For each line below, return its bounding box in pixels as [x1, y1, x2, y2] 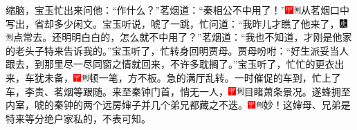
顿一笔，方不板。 [89, 70, 167, 84]
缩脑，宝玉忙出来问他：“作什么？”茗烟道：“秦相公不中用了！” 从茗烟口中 [6, 3, 350, 17]
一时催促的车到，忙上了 [234, 70, 341, 84]
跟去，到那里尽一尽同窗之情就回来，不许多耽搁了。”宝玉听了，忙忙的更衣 [6, 57, 335, 71]
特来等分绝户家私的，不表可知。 [6, 111, 151, 125]
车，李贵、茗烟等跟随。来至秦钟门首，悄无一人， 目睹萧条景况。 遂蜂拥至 [6, 84, 351, 98]
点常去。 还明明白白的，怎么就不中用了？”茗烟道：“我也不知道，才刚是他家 [13, 30, 352, 44]
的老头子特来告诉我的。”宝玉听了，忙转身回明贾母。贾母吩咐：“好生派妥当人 [6, 43, 349, 57]
